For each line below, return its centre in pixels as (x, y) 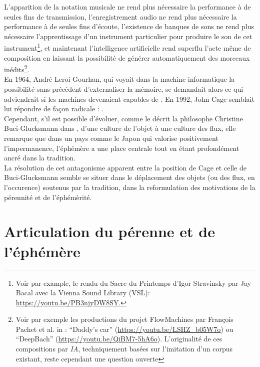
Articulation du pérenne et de (109, 231)
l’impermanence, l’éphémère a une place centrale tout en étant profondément (122, 148)
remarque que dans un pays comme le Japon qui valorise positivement (111, 138)
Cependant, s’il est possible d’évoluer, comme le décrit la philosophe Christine (123, 118)
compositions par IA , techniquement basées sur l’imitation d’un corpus (124, 349)
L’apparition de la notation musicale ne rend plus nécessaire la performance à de (127, 7)
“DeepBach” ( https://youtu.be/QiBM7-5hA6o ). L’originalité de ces (119, 339)
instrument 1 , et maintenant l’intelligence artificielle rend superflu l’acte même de (127, 47)
